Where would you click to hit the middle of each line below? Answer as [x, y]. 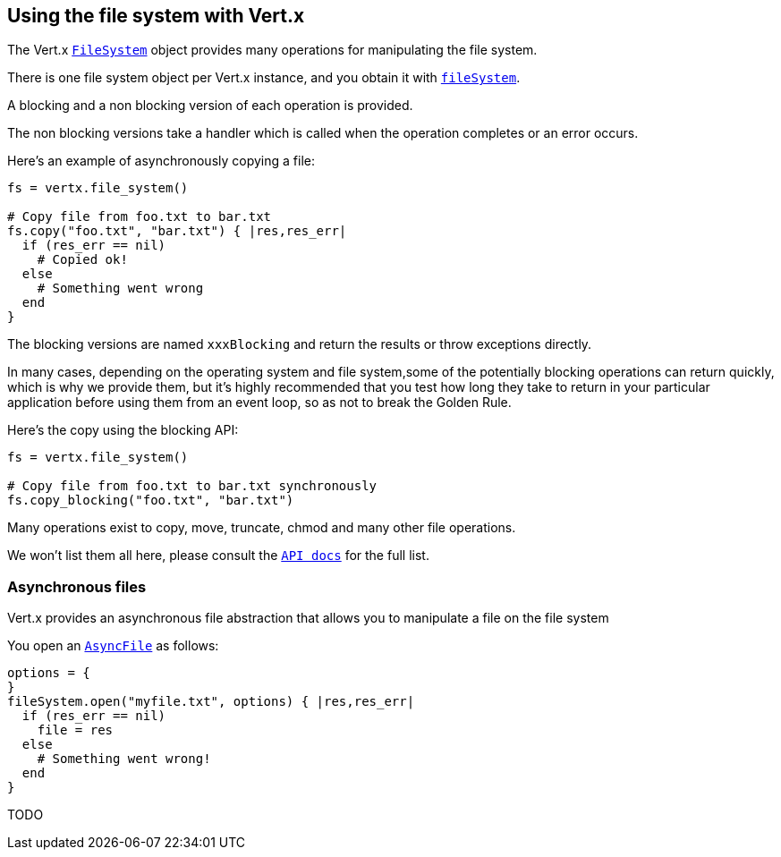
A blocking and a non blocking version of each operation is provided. [210, 106]
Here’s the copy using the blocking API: [123, 430]
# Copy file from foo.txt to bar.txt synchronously [192, 486]
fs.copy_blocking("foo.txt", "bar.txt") [151, 501]
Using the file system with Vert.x [156, 16]
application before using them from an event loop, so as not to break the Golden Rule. [259, 403]
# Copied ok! [82, 260]
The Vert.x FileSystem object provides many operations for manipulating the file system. [272, 50]
